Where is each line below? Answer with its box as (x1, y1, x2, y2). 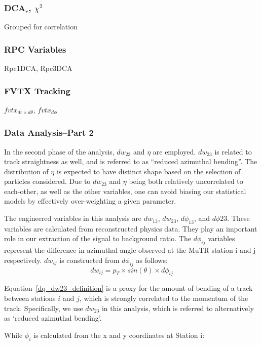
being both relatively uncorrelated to (129, 176, 243, 186)
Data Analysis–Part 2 (4, 126, 94, 139)
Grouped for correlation (4, 21, 78, 32)
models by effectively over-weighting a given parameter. (4, 196, 176, 206)
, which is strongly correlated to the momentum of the (79, 293, 248, 303)
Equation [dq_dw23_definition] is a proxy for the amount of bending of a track (4, 283, 253, 293)
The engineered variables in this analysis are (4, 213, 142, 223)
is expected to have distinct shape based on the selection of (56, 166, 241, 176)
